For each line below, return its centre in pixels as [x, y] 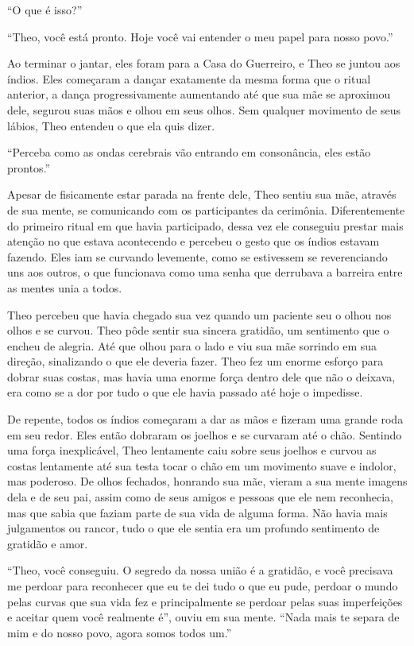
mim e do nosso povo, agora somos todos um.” [120, 632]
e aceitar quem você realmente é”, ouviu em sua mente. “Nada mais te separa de [203, 617]
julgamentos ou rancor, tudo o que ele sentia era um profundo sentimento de [193, 528]
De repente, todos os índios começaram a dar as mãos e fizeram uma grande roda [205, 419]
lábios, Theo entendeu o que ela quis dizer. [111, 125]
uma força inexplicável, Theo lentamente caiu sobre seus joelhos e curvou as [192, 450]
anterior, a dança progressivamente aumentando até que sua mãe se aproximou [199, 94]
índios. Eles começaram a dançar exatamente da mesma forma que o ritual [189, 78]
